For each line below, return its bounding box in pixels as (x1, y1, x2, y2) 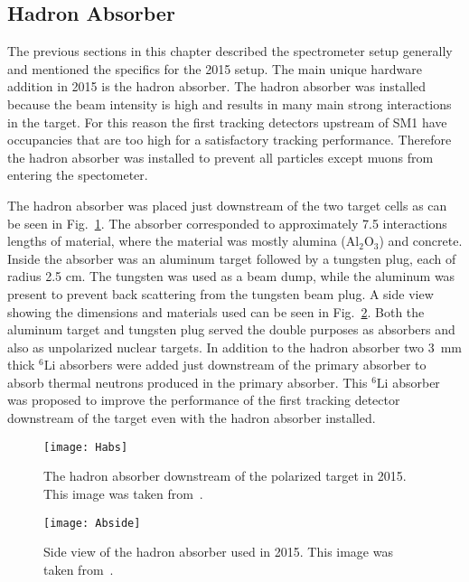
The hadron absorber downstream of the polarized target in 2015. (43, 466, 407, 485)
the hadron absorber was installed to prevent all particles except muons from (7, 147, 434, 166)
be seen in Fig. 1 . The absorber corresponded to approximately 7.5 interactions (7, 213, 447, 232)
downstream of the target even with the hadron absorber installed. (7, 408, 376, 427)
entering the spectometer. (7, 165, 148, 184)
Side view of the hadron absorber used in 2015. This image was (43, 542, 393, 561)
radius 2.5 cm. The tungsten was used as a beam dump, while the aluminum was (7, 267, 455, 286)
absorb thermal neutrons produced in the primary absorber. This (7, 372, 368, 391)
